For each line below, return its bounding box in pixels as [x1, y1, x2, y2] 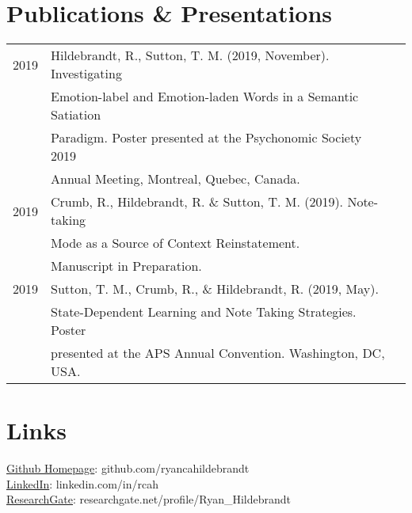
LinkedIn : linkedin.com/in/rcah [6, 475, 158, 492]
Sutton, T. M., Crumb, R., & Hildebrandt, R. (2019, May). [51, 279, 379, 298]
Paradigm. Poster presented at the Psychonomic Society [51, 128, 362, 147]
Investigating [51, 64, 122, 83]
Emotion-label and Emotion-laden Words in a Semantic [51, 87, 359, 106]
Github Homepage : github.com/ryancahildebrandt [6, 460, 250, 477]
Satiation [51, 105, 101, 124]
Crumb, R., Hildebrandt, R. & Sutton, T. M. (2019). [51, 192, 344, 211]
